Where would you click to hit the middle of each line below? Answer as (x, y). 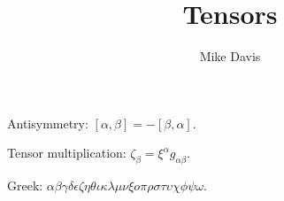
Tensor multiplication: (67, 153)
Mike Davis (230, 56)
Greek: (25, 186)
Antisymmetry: (48, 123)
